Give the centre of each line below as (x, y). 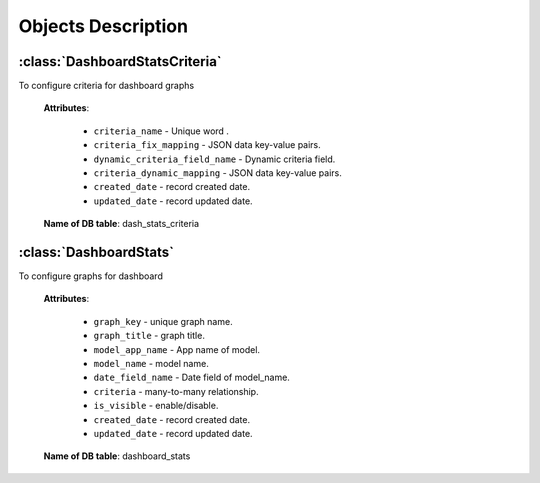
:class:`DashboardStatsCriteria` (120, 61)
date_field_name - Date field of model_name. (191, 377)
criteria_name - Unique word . (161, 131)
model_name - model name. (151, 364)
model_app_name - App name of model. (176, 349)
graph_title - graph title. (149, 336)
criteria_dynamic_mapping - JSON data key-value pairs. (217, 173)
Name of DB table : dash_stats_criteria (121, 224)
